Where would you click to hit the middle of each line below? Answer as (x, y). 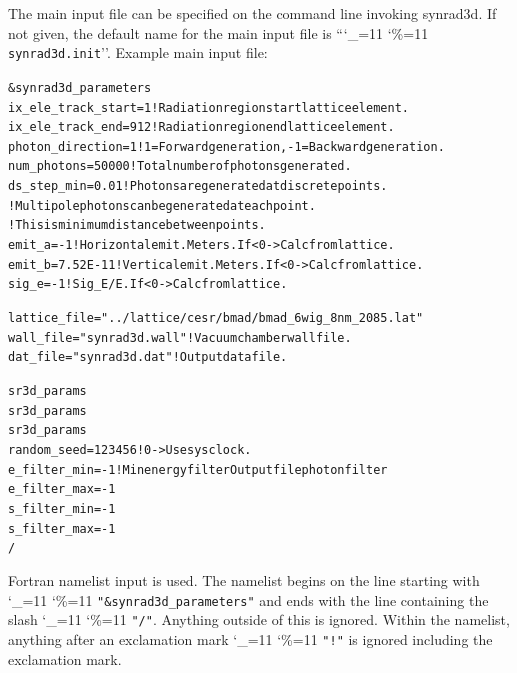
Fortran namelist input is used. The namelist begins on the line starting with (244, 579)
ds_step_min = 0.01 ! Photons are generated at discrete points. (198, 186)
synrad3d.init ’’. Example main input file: (138, 52)
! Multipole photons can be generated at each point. (162, 205)
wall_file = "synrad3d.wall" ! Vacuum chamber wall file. (180, 337)
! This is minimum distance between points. (137, 225)
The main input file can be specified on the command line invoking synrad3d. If (252, 13)
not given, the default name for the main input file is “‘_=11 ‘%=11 (218, 32)
